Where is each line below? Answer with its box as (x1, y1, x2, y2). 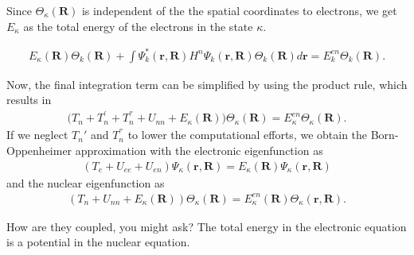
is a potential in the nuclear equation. (6, 234, 190, 250)
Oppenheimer (6, 142, 72, 159)
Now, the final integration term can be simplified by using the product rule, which (6, 75, 408, 92)
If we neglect (6, 126, 68, 143)
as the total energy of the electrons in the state (23, 17, 253, 34)
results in (6, 91, 52, 108)
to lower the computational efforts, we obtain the (127, 126, 368, 143)
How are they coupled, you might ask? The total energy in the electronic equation (6, 218, 407, 234)
